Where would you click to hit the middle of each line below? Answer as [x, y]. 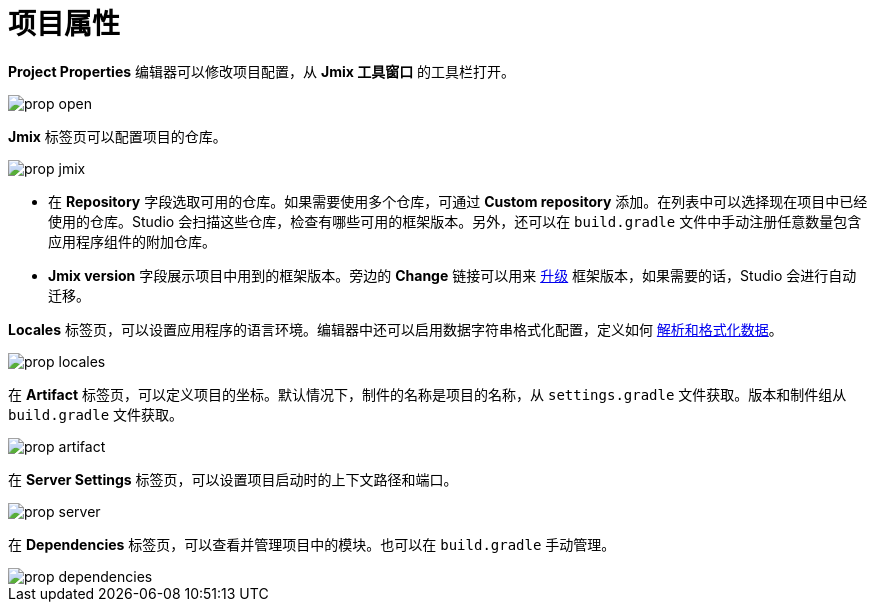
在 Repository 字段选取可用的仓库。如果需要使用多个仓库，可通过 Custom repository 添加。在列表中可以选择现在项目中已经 [458, 201]
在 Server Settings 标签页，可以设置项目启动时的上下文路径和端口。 [233, 479]
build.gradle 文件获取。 [96, 414]
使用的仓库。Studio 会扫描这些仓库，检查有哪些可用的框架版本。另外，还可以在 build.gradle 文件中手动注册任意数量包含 [455, 221]
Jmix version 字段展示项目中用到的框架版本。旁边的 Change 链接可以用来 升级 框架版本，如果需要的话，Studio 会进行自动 [452, 275]
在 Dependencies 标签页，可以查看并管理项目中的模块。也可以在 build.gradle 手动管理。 [312, 544]
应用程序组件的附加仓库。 [132, 241]
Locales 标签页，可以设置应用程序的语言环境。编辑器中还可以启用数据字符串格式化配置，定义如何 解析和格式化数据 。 [395, 329]
